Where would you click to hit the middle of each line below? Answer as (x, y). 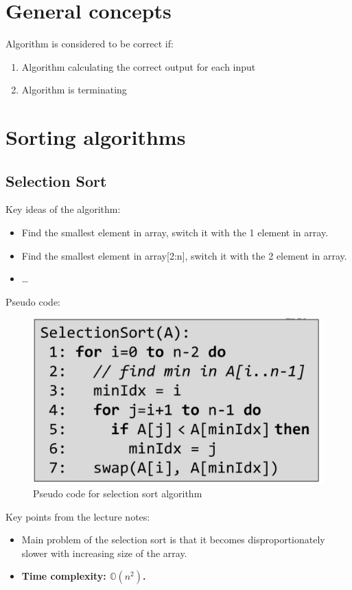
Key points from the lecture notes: (78, 516)
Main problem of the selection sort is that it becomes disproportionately (173, 540)
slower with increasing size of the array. (104, 553)
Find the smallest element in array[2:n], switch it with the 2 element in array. (184, 255)
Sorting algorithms (96, 137)
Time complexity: (64, 576)
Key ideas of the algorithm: (63, 209)
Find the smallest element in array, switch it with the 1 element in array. (175, 232)
